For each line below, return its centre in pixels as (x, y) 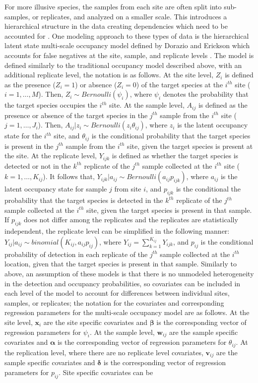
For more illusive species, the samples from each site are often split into (113, 6)
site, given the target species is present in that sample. (169, 210)
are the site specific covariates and (95, 322)
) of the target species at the (180, 84)
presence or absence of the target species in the (76, 115)
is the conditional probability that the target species (171, 136)
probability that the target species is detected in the (84, 200)
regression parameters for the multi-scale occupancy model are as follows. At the (127, 312)
